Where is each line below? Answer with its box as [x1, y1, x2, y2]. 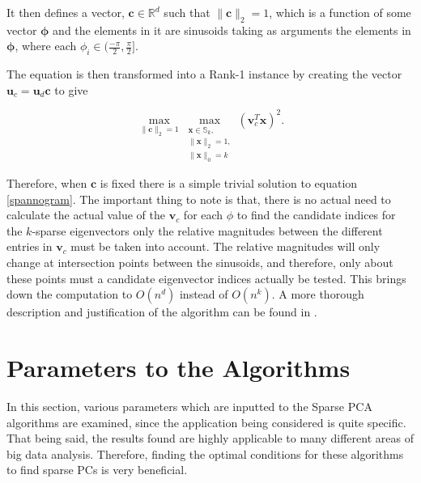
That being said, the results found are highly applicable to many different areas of [6, 430, 414, 447]
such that [164, 4, 210, 20]
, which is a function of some [269, 4, 411, 20]
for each [183, 206, 223, 223]
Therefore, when [6, 175, 87, 192]
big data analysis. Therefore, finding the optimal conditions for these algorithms [6, 445, 404, 462]
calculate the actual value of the [6, 206, 165, 223]
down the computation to [6, 286, 133, 303]
